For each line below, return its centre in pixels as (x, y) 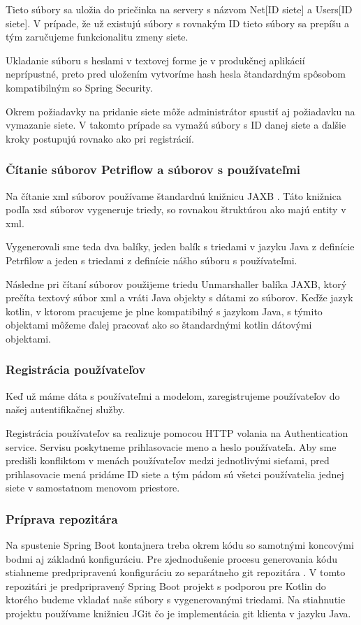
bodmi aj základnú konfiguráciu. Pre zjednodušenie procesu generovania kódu (172, 558)
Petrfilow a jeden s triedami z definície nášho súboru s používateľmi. (152, 260)
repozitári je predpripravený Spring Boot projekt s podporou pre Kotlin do (166, 586)
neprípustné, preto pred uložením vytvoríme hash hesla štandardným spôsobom (176, 74)
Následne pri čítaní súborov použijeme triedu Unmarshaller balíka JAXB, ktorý (176, 283)
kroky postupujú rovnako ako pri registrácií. (100, 138)
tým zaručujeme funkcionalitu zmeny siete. (97, 37)
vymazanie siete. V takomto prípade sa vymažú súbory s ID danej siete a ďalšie (176, 125)
